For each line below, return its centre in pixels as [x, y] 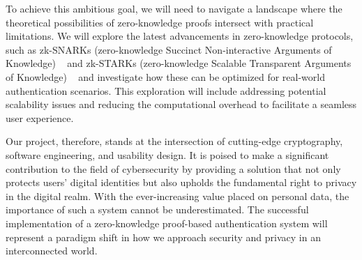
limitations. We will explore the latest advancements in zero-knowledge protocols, [180, 36]
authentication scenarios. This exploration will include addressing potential [166, 90]
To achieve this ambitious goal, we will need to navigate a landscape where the [174, 8]
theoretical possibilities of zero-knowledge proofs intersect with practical [160, 22]
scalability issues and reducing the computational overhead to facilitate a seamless [181, 104]
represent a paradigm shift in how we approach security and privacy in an [163, 237]
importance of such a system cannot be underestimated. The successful [157, 209]
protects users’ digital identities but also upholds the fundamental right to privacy [181, 182]
